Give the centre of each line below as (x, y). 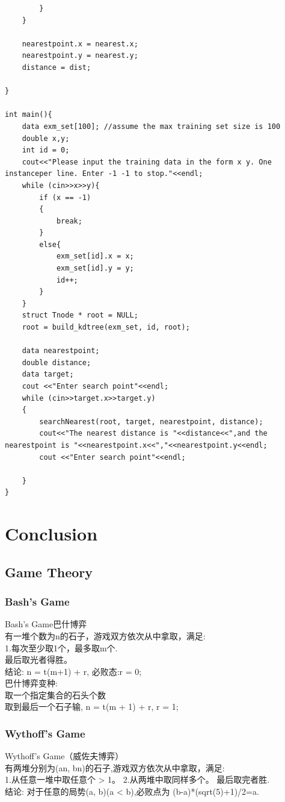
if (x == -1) (65, 197)
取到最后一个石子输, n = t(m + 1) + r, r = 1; (92, 706)
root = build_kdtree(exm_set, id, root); (106, 327)
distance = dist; (57, 67)
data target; (48, 374)
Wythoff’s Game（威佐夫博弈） (64, 756)
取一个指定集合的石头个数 (55, 694)
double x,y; (46, 138)
